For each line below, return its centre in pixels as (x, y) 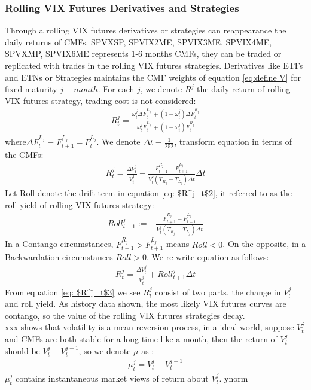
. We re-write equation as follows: (208, 257)
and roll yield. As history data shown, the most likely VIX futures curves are (146, 304)
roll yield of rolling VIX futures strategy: (80, 204)
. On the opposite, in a (264, 244)
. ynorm (234, 378)
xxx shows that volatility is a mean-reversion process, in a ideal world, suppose (150, 327)
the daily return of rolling (244, 89)
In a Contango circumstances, (59, 244)
